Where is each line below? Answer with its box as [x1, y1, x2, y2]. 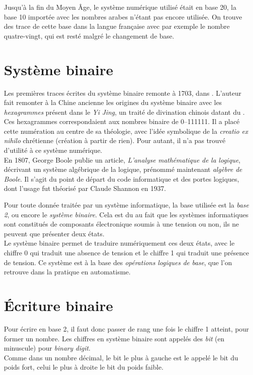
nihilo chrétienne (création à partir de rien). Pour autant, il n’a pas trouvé [4, 135, 226, 146]
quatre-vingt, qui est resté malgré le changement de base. [4, 30, 174, 41]
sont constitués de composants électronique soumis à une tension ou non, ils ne [4, 219, 239, 229]
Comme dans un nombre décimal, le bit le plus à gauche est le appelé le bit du [4, 352, 238, 362]
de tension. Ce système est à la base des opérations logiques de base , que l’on [4, 257, 232, 267]
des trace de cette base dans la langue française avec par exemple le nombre [4, 21, 230, 31]
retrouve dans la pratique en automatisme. [4, 267, 131, 277]
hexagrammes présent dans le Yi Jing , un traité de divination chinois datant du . [4, 106, 245, 117]
